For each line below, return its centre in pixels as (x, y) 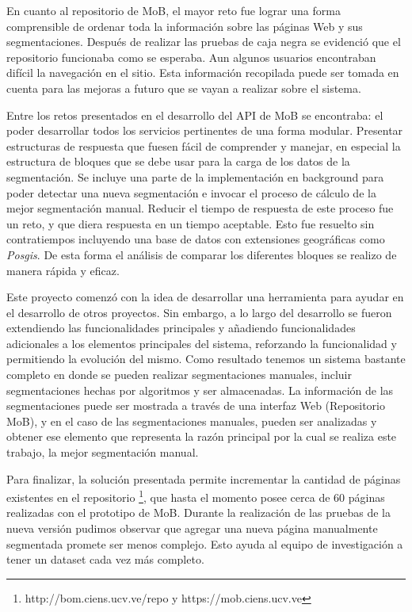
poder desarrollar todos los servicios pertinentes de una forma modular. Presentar (205, 130)
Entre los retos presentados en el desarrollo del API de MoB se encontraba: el (195, 115)
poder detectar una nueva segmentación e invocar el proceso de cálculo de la (191, 192)
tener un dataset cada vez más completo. (105, 559)
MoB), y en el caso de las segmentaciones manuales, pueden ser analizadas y (192, 421)
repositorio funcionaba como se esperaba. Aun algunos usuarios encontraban (191, 57)
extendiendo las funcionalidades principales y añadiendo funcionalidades (181, 328)
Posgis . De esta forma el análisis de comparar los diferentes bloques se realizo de (202, 254)
